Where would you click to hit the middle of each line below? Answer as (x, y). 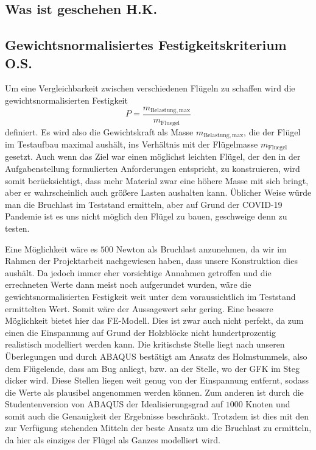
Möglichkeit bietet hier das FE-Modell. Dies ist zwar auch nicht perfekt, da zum (154, 320)
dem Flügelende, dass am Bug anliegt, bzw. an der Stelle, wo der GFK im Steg (152, 368)
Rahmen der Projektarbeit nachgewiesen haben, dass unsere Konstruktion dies (151, 261)
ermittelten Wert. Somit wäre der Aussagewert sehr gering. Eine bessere (139, 308)
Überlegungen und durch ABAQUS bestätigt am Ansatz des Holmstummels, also (156, 356)
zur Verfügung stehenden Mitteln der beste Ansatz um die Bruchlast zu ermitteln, (158, 428)
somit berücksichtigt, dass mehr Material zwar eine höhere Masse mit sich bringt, (157, 180)
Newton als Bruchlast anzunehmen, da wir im (201, 248)
